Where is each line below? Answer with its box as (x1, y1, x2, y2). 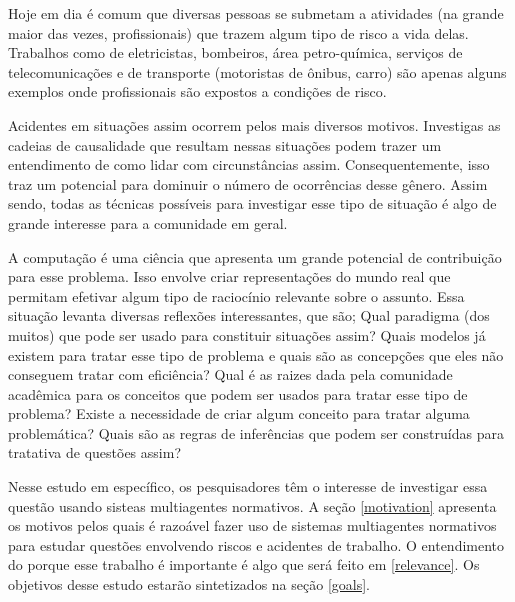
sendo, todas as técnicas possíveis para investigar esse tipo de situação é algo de (8, 193, 497, 214)
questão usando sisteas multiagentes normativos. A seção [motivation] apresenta (8, 495, 497, 516)
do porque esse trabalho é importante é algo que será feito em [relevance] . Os (8, 554, 480, 575)
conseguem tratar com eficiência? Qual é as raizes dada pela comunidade (8, 364, 453, 385)
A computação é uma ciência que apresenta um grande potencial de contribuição (8, 246, 502, 267)
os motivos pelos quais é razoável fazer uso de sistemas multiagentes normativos (8, 515, 497, 536)
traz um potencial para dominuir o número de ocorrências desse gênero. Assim (8, 173, 488, 194)
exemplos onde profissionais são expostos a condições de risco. (8, 81, 387, 102)
